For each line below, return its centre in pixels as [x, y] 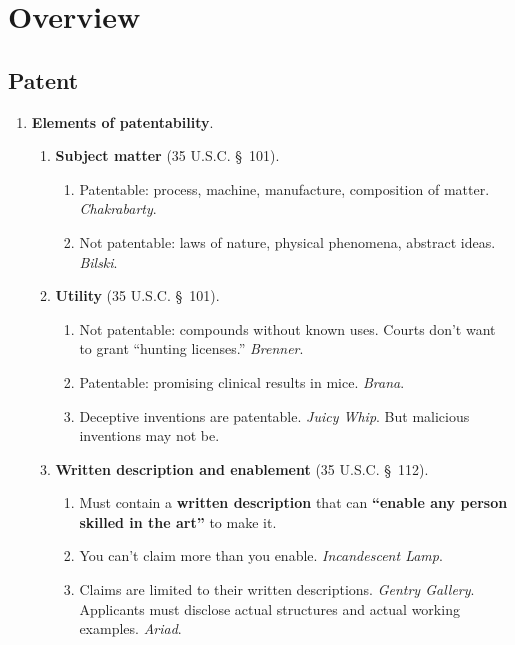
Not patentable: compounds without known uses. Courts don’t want [287, 328]
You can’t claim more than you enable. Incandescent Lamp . [261, 555]
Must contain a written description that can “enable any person [293, 502]
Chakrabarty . [118, 208]
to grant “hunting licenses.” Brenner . [191, 348]
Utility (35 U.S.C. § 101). [137, 295]
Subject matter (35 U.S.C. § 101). [167, 155]
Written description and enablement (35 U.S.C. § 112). [242, 468]
